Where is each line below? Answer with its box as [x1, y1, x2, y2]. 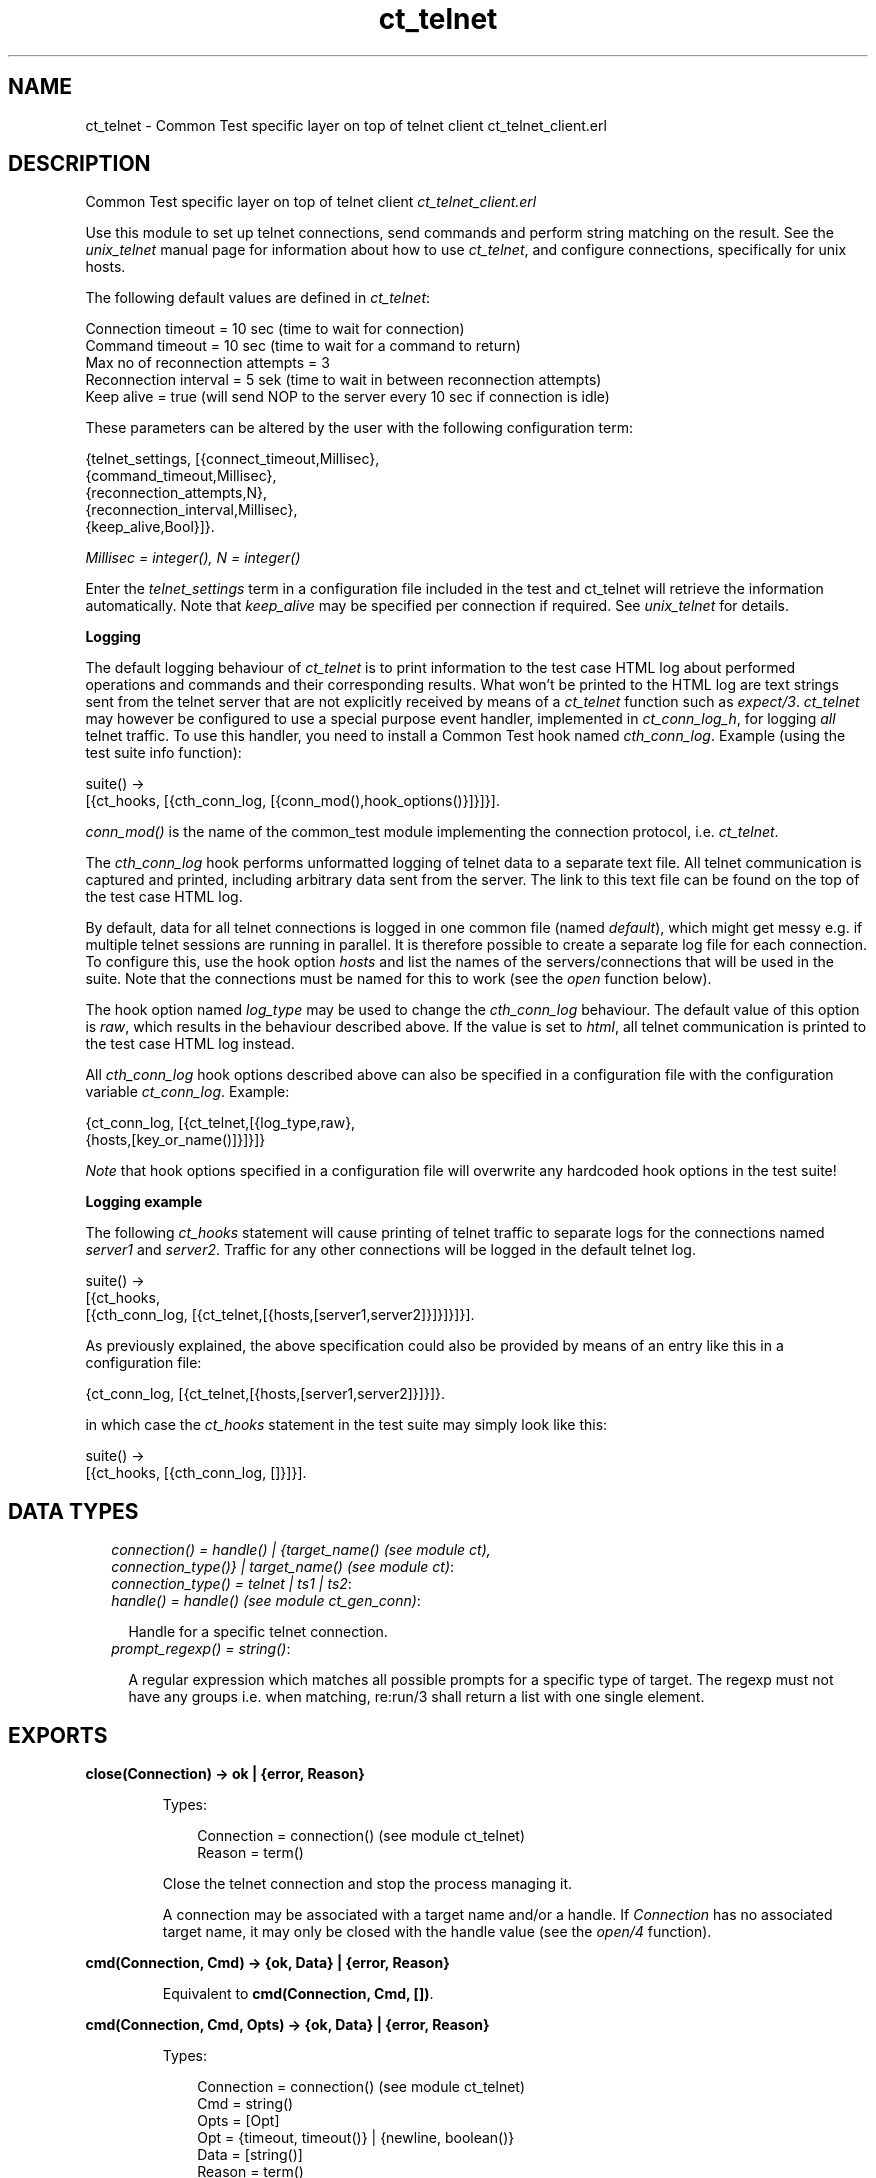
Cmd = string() [197, 2095, 294, 2113]
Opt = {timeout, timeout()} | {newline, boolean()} [197, 2129, 515, 2147]
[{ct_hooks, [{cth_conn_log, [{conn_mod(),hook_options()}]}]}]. [85, 792, 500, 810]
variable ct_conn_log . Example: [85, 1083, 290, 1101]
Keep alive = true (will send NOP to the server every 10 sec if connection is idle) [85, 388, 610, 406]
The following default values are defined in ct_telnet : [85, 289, 431, 307]
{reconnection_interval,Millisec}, [85, 501, 298, 519]
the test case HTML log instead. [85, 1035, 295, 1053]
